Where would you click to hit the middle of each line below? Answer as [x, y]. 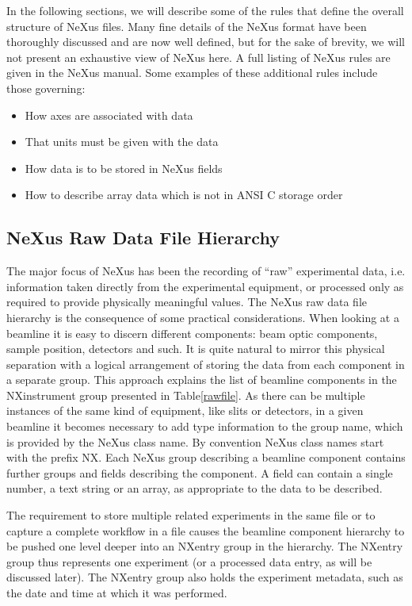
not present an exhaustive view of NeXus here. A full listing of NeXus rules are [198, 57]
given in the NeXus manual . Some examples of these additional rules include [192, 73]
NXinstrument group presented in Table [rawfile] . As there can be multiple [186, 395]
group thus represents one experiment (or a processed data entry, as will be [189, 561]
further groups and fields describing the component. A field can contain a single [200, 472]
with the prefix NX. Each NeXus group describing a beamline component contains [206, 457]
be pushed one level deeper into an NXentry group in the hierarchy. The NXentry [205, 546]
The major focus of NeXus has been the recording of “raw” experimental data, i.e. [206, 271]
